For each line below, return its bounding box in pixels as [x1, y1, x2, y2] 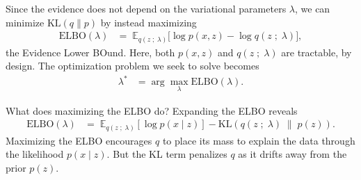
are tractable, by [281, 44, 352, 59]
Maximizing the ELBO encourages [6, 133, 152, 147]
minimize [6, 15, 45, 29]
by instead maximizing [100, 15, 197, 29]
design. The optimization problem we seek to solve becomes [6, 58, 259, 73]
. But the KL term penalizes [106, 147, 227, 161]
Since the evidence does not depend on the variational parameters [6, 1, 287, 15]
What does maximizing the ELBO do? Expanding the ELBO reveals [6, 103, 298, 117]
